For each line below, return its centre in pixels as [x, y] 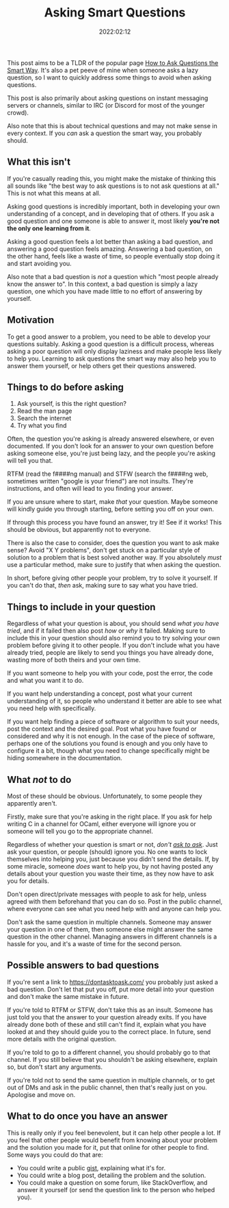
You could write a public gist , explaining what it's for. [91, 1168]
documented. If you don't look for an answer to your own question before [110, 446]
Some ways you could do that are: [55, 1155]
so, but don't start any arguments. [55, 1067]
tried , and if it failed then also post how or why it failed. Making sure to [106, 631]
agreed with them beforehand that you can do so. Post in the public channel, [115, 902]
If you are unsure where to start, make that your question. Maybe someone [113, 502]
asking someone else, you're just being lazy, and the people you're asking [111, 453]
